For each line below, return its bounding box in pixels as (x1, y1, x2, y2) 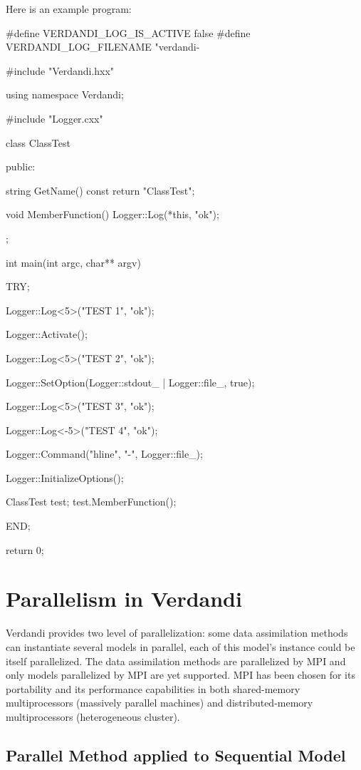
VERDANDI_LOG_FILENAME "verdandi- (6, 39, 200, 54)
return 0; (6, 542, 44, 557)
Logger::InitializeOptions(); (6, 470, 124, 485)
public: (6, 159, 36, 174)
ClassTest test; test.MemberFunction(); (6, 494, 177, 509)
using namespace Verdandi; (6, 87, 124, 102)
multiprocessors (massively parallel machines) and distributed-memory (6, 695, 313, 710)
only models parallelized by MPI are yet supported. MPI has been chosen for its (6, 667, 355, 682)
